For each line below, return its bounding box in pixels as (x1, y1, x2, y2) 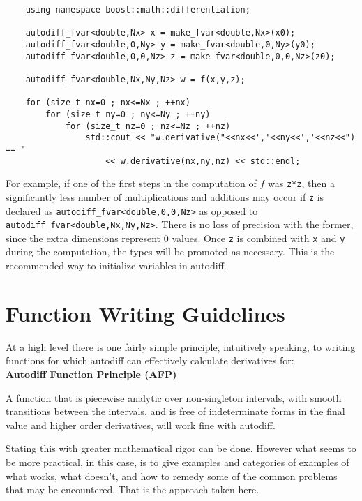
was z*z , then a (268, 176, 335, 190)
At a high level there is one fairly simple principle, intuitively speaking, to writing (6, 339, 356, 354)
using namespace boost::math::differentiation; (25, 5, 250, 15)
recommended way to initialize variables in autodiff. (6, 258, 227, 273)
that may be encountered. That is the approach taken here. (6, 482, 259, 497)
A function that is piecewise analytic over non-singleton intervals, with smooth (6, 390, 342, 405)
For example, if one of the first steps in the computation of (6, 176, 257, 190)
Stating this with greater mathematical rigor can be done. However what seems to (6, 441, 356, 456)
